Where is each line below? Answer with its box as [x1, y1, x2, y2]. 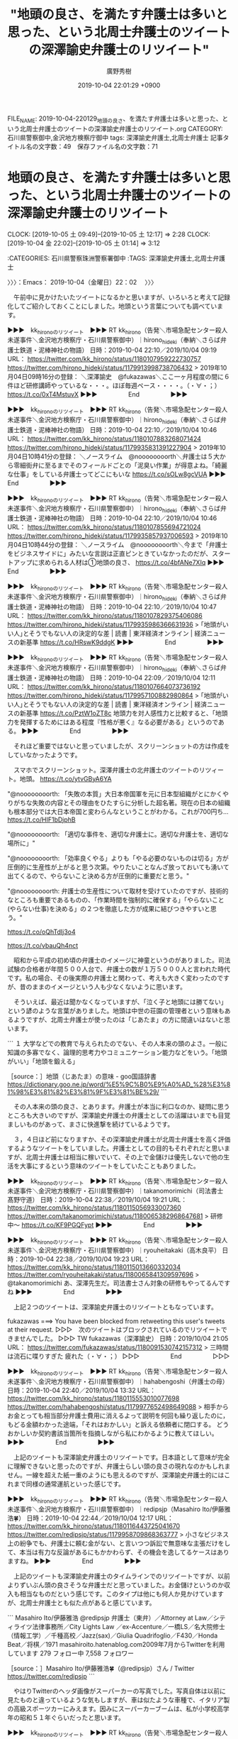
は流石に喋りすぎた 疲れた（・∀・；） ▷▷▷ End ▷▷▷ [7, 1352, 230, 1361]
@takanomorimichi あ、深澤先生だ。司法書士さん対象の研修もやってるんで [7, 1279, 225, 1288]
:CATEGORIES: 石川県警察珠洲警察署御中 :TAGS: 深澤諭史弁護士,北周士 [7, 253, 213, 263]
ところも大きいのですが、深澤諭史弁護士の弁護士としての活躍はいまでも [7, 1111, 218, 1120]
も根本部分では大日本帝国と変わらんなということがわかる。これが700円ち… [7, 807, 229, 816]
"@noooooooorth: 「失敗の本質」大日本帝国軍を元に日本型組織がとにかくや [7, 789, 229, 798]
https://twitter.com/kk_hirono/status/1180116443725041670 [7, 1521, 181, 1530]
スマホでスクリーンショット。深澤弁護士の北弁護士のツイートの [13, 766, 200, 774]
